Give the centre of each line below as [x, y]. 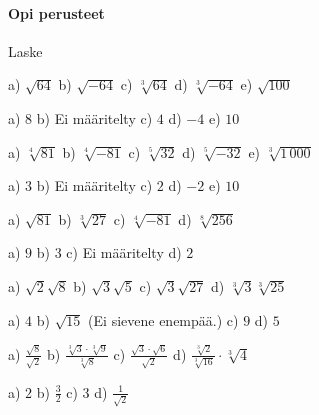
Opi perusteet [56, 12]
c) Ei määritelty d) [124, 252]
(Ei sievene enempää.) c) [163, 319]
